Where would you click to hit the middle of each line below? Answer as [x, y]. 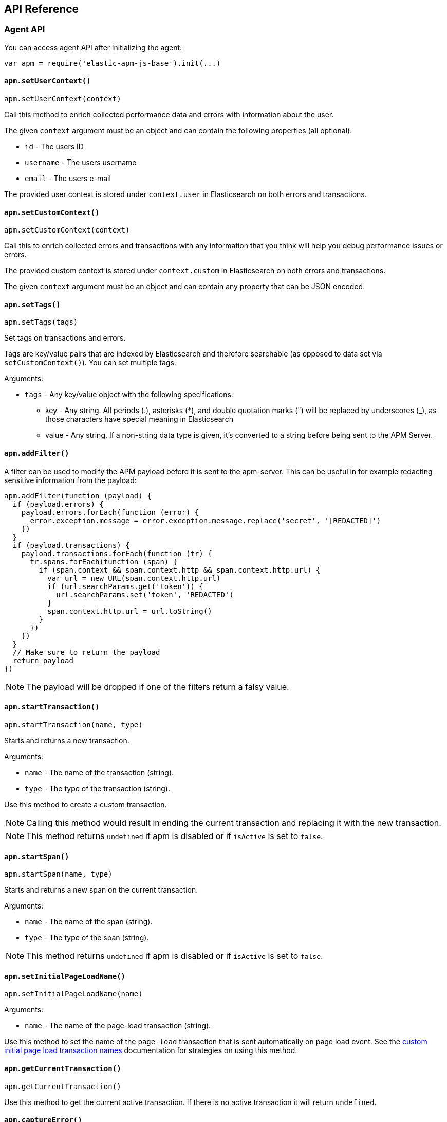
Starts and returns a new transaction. [67, 740]
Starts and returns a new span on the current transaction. [101, 890]
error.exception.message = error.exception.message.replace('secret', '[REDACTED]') [206, 520]
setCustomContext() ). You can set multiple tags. [90, 363]
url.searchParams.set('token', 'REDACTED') [145, 594]
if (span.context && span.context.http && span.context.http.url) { [180, 570]
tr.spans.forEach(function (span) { [104, 562]
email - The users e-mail [68, 179]
